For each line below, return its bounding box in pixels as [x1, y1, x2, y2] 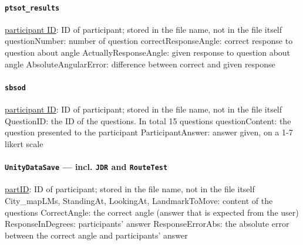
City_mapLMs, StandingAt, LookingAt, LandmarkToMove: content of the [5, 194, 273, 206]
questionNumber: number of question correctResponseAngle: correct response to [5, 35, 293, 47]
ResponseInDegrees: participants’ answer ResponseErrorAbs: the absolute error [5, 217, 289, 230]
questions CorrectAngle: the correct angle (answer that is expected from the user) [5, 206, 299, 218]
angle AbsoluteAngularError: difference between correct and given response [5, 57, 275, 70]
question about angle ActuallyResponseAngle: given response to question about [5, 46, 291, 59]
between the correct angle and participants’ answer [5, 229, 188, 241]
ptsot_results [5, 4, 60, 12]
